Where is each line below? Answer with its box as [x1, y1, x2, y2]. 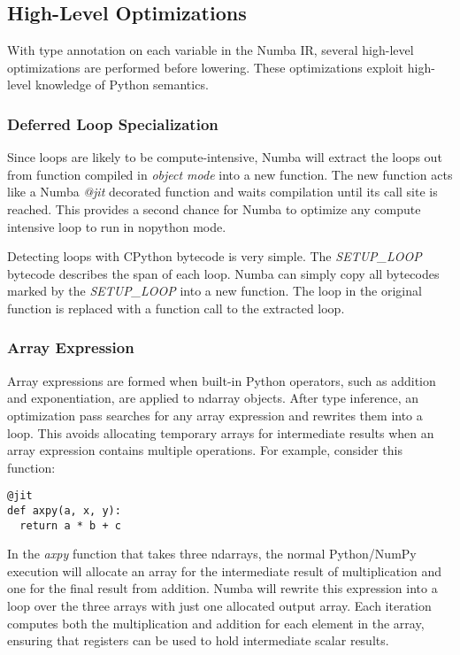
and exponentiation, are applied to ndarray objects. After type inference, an [7, 389, 419, 407]
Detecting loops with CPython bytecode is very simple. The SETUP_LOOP [7, 247, 422, 266]
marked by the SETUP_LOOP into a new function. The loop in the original [7, 281, 422, 300]
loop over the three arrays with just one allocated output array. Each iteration [7, 597, 432, 615]
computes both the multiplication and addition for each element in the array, [7, 613, 425, 632]
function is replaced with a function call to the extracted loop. [7, 298, 345, 317]
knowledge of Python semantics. [34, 75, 209, 94]
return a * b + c [19, 519, 121, 532]
